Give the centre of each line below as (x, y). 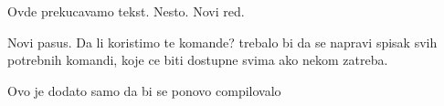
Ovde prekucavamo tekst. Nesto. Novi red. (126, 11)
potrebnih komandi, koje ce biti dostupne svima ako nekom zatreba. (198, 60)
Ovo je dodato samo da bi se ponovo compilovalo (144, 90)
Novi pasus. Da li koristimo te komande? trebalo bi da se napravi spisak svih (222, 42)
